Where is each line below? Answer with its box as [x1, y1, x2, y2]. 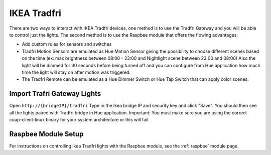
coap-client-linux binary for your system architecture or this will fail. [9, 116, 150, 122]
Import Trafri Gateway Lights [9, 89, 101, 98]
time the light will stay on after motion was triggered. [22, 69, 130, 75]
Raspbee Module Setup [9, 129, 84, 138]
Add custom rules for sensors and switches [22, 41, 112, 47]
